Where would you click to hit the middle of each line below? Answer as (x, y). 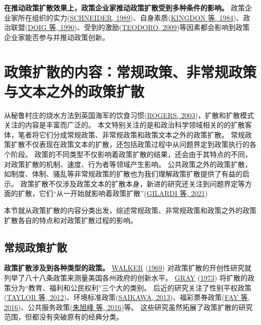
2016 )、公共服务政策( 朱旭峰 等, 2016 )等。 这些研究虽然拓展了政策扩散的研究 (128, 307)
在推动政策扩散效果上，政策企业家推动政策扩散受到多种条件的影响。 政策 (124, 7)
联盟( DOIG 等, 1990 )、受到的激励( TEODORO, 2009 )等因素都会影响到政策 (130, 27)
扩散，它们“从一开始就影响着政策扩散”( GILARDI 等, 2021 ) (113, 193)
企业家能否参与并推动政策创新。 (57, 37)
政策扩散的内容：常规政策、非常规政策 (130, 71)
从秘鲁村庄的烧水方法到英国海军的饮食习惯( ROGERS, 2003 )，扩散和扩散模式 (129, 115)
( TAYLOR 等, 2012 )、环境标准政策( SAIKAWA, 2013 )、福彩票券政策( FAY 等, (127, 297)
